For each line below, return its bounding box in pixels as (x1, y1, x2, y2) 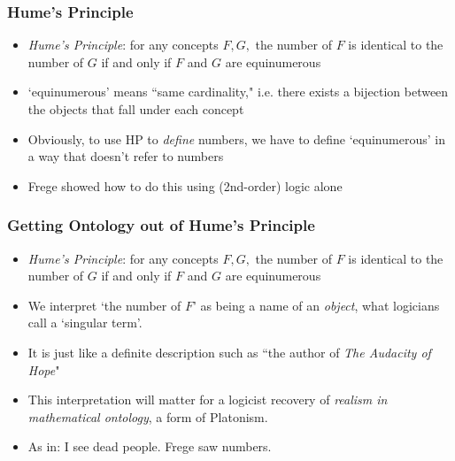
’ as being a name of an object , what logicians (192, 296, 440, 314)
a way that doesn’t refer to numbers (27, 147, 224, 165)
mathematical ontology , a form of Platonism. (27, 407, 268, 426)
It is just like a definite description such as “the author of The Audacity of (27, 342, 431, 361)
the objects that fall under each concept (27, 100, 244, 118)
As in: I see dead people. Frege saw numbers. (27, 437, 272, 456)
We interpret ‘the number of (27, 296, 181, 314)
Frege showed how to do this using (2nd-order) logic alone (27, 176, 343, 195)
